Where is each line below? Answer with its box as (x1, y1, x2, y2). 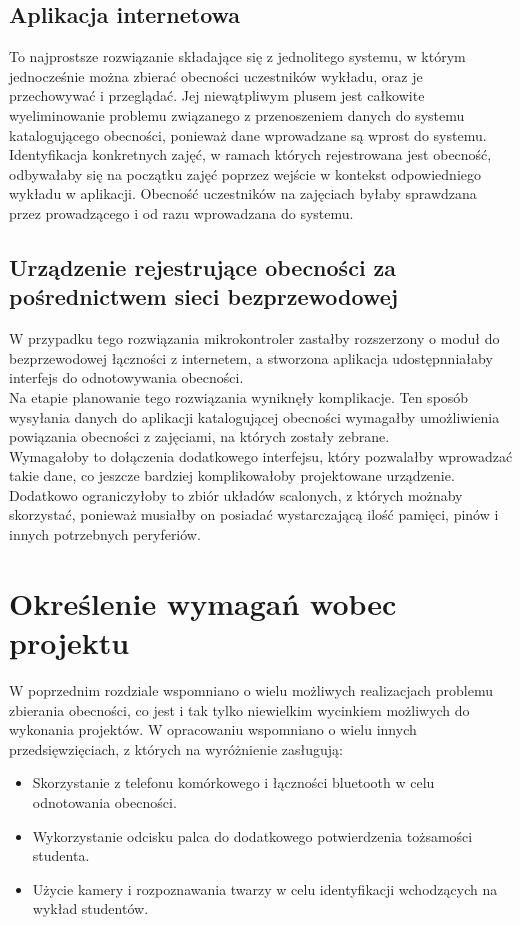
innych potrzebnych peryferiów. (9, 524, 201, 545)
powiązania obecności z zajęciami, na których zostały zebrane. (9, 426, 390, 447)
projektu (9, 622, 130, 663)
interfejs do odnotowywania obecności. (9, 367, 244, 388)
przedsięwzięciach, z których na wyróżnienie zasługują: (9, 738, 343, 759)
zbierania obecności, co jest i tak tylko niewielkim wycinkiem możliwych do (9, 699, 470, 720)
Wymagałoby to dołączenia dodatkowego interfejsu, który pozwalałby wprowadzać (9, 445, 513, 466)
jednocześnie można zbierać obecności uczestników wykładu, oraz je (9, 65, 423, 86)
